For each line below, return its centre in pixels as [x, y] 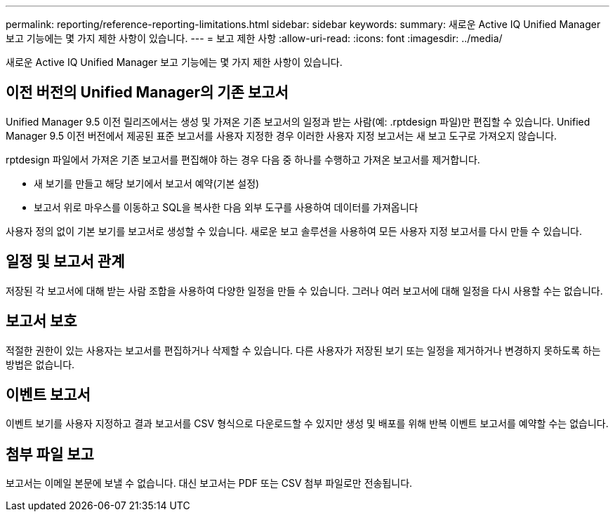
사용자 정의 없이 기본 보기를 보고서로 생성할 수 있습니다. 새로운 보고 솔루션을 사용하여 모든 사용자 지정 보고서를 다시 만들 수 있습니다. [294, 231]
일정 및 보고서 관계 [65, 262]
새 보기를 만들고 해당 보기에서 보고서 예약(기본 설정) [147, 183]
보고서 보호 [41, 321]
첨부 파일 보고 [50, 454]
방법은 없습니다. [40, 364]
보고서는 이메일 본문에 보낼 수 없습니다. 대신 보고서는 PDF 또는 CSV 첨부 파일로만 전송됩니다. [209, 483]
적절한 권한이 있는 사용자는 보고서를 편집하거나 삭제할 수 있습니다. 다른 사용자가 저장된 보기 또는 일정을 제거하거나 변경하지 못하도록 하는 [303, 350]
